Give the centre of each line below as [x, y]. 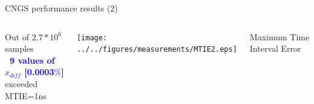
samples [19, 48]
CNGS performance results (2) [61, 8]
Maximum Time [280, 36]
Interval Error [275, 48]
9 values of [32, 60]
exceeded [21, 83]
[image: [92, 38]
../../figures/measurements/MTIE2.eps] [157, 50]
